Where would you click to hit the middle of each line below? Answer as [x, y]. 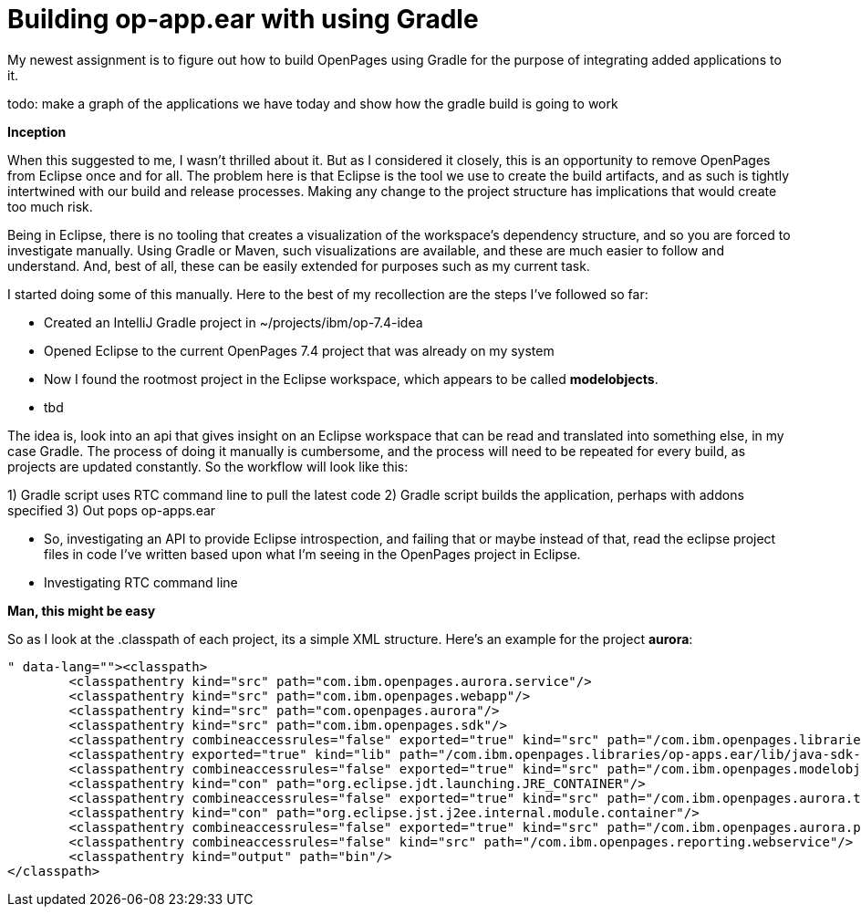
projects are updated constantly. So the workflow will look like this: [208, 466]
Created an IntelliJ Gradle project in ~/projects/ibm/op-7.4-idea [233, 322]
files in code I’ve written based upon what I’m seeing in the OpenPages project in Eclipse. [312, 554]
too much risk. [50, 206]
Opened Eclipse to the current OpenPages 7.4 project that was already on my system [299, 350]
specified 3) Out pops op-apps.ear [112, 510]
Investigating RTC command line [141, 582]
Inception [37, 131]
